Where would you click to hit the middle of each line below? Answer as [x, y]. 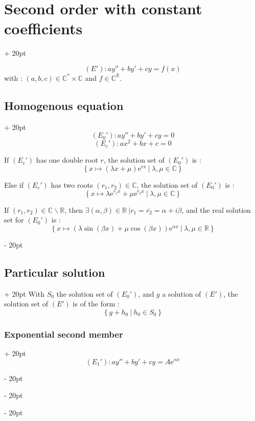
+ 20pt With [24, 293]
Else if [14, 184]
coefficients [43, 28]
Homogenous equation [64, 105]
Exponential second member [64, 334]
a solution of [182, 293]
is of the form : [96, 304]
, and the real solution [216, 209]
